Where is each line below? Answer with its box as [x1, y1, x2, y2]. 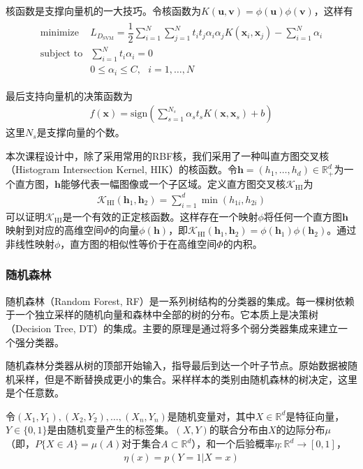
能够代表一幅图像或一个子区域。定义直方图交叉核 [60, 176, 286, 191]
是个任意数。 [6, 385, 64, 400]
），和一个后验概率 [191, 436, 275, 451]
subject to [40, 49, 83, 59]
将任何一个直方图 [263, 209, 342, 223]
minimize [40, 28, 80, 38]
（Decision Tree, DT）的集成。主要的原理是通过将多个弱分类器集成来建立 [6, 320, 339, 335]
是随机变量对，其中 [167, 408, 255, 423]
